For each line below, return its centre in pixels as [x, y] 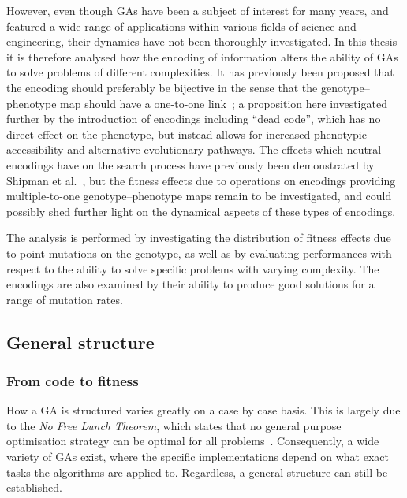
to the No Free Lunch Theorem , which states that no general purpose [174, 425]
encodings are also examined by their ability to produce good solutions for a [190, 284]
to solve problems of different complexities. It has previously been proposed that [200, 72]
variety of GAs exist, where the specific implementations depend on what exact [198, 457]
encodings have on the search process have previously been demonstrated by [190, 164]
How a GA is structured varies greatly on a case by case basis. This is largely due [203, 410]
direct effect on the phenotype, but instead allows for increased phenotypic [187, 134]
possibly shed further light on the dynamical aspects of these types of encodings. [201, 211]
